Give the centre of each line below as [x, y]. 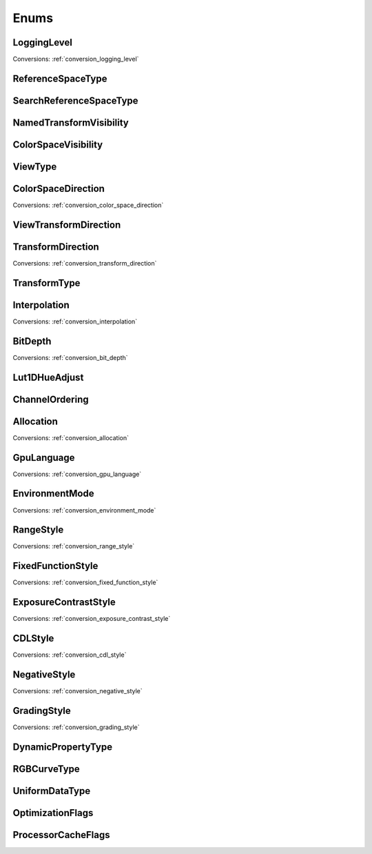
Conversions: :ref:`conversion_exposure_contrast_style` [92, 619]
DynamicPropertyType [63, 747]
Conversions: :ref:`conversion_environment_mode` [84, 510]
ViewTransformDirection [67, 225]
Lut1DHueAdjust [48, 377]
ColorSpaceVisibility [58, 145]
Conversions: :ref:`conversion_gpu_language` [77, 474]
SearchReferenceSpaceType [75, 100]
